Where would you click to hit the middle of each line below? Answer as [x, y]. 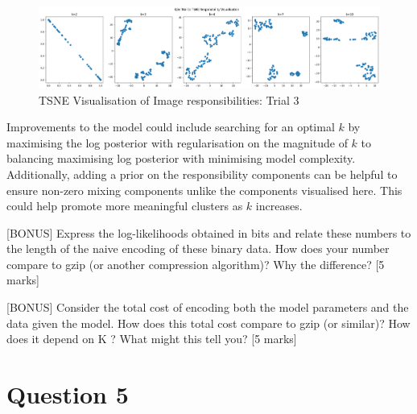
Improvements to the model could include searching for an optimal [171, 127]
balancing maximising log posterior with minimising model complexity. [181, 158]
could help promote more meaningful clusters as [125, 206]
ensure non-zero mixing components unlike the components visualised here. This [204, 190]
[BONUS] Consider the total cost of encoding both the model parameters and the [208, 307]
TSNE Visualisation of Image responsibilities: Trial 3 [169, 99]
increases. [279, 206]
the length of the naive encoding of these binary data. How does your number [198, 248]
